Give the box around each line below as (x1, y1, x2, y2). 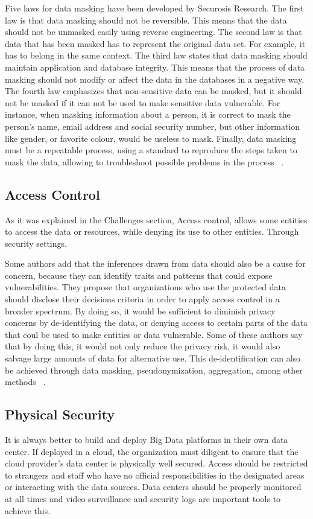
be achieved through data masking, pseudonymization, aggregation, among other (5, 363, 303, 376)
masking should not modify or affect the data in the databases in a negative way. (5, 72, 305, 85)
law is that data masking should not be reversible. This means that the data (5, 13, 287, 26)
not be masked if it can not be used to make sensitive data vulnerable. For (5, 96, 280, 109)
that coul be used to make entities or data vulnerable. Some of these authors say (5, 328, 303, 340)
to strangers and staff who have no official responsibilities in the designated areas (5, 468, 305, 481)
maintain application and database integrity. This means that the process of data (5, 60, 305, 73)
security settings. (5, 237, 67, 249)
